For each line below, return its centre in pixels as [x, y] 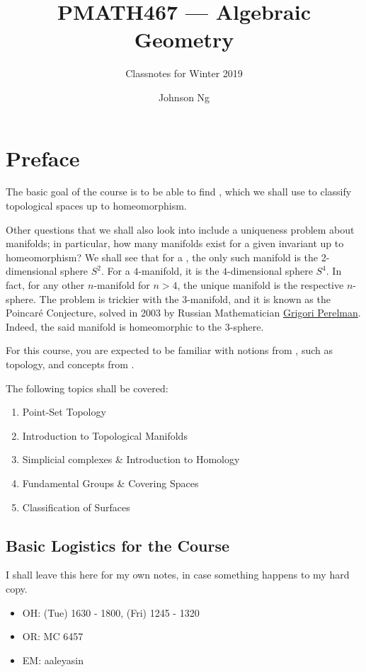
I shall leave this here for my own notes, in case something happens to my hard [178, 575]
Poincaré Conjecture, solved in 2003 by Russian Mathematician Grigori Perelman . [183, 313]
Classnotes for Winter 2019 [184, 73]
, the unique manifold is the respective [261, 285]
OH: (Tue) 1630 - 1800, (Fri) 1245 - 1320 [111, 612]
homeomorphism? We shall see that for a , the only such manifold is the [162, 257]
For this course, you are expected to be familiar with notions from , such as [169, 350]
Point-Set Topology [64, 412]
